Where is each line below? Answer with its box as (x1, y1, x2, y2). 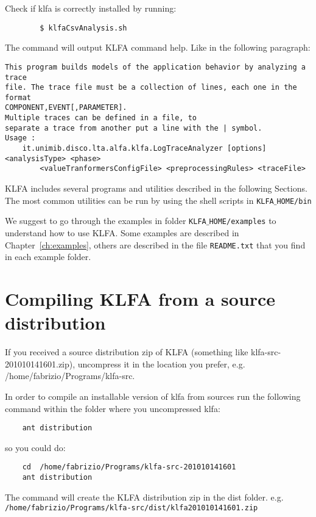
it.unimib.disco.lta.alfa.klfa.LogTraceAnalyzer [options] (22, 144, 267, 153)
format (5, 93, 31, 102)
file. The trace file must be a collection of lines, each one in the (5, 83, 297, 92)
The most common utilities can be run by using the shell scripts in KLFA (5, 193, 274, 206)
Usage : (5, 134, 36, 143)
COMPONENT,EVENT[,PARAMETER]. (5, 103, 127, 112)
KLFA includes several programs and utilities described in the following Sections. (5, 182, 307, 195)
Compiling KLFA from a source (5, 286, 276, 311)
